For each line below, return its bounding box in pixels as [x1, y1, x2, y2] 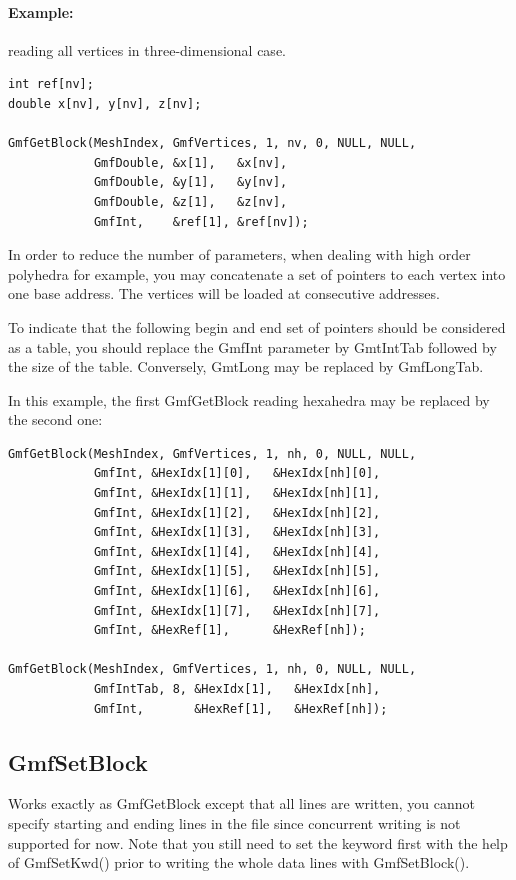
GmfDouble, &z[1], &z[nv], [93, 194, 288, 209]
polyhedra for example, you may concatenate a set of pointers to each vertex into [8, 263, 506, 284]
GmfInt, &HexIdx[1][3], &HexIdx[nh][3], [93, 525, 381, 540]
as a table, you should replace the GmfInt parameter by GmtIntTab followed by [8, 336, 497, 357]
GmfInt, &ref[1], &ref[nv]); [93, 214, 309, 229]
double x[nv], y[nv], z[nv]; [8, 96, 202, 111]
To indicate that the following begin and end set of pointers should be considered [8, 316, 506, 337]
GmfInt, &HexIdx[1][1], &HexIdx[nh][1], [93, 486, 381, 501]
